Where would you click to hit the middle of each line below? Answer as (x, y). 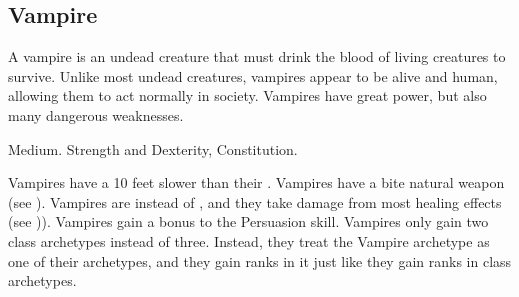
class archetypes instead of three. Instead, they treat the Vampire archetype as (249, 240)
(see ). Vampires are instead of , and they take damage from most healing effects (255, 201)
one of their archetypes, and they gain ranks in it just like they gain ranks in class (260, 260)
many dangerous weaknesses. (96, 114)
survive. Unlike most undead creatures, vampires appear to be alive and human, (253, 75)
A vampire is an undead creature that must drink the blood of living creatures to (257, 56)
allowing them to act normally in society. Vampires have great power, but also (247, 95)
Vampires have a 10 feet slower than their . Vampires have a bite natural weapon (256, 182)
